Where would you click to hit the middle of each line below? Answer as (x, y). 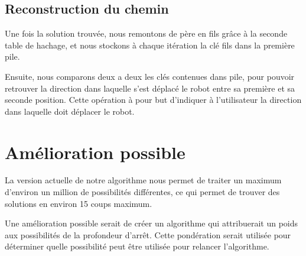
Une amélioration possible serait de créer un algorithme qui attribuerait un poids (152, 223)
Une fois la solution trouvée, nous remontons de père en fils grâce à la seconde (146, 33)
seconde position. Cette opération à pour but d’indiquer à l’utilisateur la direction (153, 100)
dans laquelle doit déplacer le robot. (70, 111)
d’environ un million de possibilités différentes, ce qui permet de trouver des (142, 192)
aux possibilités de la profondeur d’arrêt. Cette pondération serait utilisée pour (148, 234)
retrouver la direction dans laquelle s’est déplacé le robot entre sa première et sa (150, 88)
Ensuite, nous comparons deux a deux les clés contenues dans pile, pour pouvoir (150, 76)
